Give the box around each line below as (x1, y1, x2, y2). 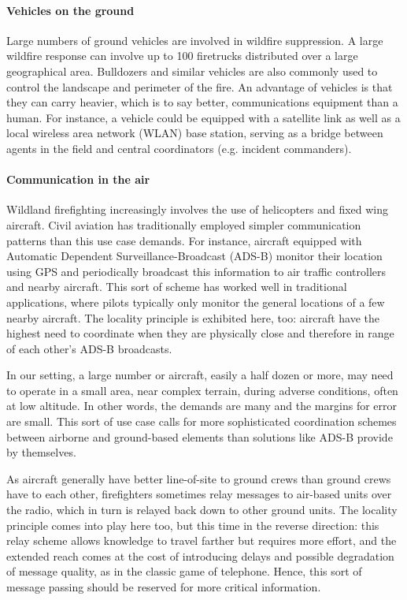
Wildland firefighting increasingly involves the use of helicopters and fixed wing (6, 201, 389, 218)
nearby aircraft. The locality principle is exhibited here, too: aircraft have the (6, 309, 380, 326)
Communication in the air (6, 171, 150, 188)
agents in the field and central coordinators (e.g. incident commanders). (6, 140, 352, 156)
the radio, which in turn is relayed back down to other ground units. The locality (6, 501, 398, 518)
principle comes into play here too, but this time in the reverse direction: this (6, 516, 379, 533)
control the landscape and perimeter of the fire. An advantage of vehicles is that (6, 78, 393, 95)
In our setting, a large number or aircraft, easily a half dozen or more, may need (6, 367, 394, 383)
